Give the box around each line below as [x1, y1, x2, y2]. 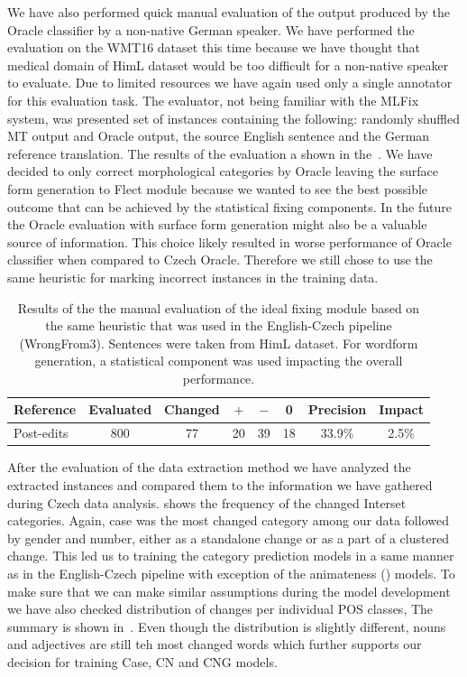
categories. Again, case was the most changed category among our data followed [7, 511, 449, 530]
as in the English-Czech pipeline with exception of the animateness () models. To [7, 563, 455, 582]
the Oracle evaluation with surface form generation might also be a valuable [7, 215, 427, 234]
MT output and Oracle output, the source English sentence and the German [7, 126, 430, 145]
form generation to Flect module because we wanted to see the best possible [7, 179, 428, 198]
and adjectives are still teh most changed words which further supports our [7, 635, 422, 654]
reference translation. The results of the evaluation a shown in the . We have [7, 144, 433, 162]
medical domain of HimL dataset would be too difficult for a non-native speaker [7, 55, 449, 74]
